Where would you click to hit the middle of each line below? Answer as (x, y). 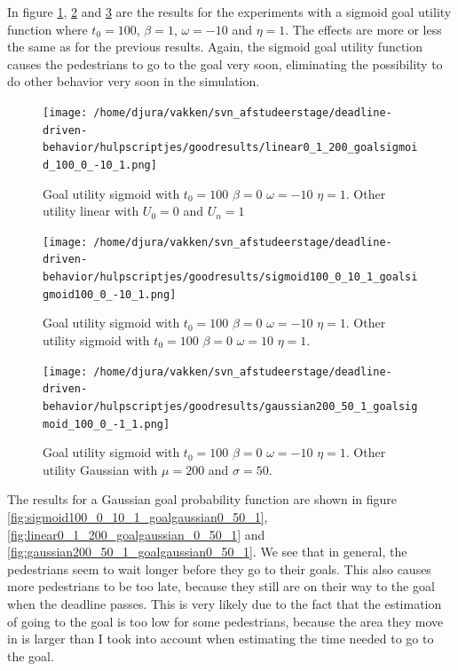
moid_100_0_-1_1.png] (107, 424)
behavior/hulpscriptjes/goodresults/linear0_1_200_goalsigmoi (230, 148)
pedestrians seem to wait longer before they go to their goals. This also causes (219, 568)
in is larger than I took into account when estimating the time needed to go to (221, 639)
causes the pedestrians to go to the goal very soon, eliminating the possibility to (225, 63)
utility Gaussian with (100, 469)
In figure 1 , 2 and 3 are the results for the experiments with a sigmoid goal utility (229, 12)
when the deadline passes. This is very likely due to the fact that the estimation (225, 603)
